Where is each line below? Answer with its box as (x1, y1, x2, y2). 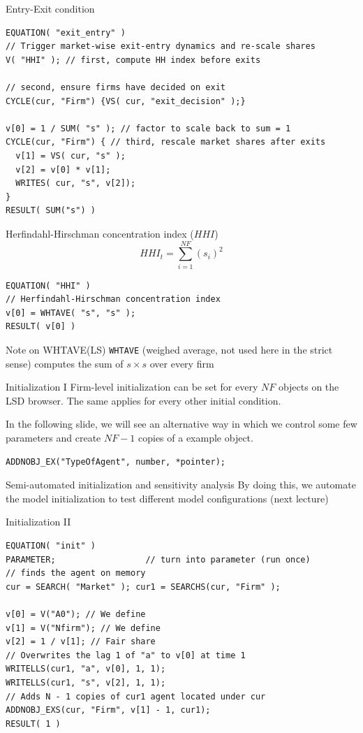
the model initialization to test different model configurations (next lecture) (6, 491, 329, 505)
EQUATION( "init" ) (6, 541, 96, 551)
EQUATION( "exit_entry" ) (6, 27, 126, 38)
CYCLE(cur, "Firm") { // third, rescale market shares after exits (6, 137, 326, 147)
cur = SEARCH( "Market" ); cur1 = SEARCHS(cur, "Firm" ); (6, 581, 281, 592)
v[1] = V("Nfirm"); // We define (6, 623, 161, 633)
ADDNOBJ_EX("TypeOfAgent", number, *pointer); (6, 456, 225, 467)
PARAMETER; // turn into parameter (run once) (6, 554, 311, 565)
